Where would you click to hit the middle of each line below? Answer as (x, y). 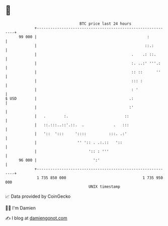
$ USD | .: (70, 98)
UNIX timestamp (104, 186)
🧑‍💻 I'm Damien (21, 208)
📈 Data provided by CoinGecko (38, 196)
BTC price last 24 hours (106, 24)
